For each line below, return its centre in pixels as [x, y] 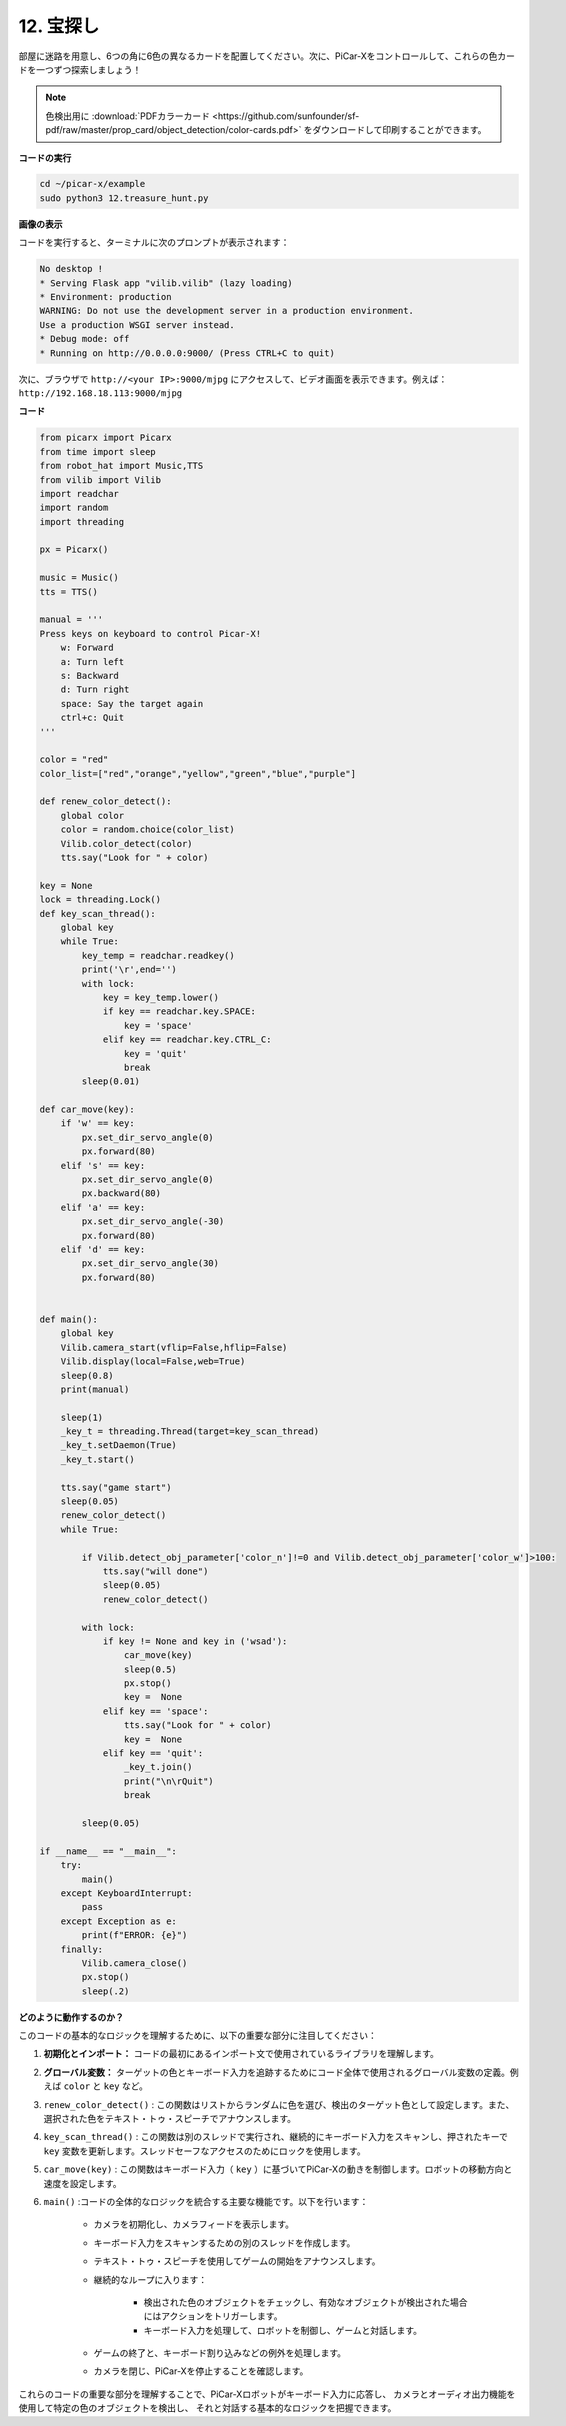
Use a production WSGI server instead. [137, 324]
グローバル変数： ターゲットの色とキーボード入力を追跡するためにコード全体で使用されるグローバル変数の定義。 [276, 2072]
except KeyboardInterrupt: [127, 1893]
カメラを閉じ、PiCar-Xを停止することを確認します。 [201, 2371]
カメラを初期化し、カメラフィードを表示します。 [194, 2224]
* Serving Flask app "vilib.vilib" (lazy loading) [166, 283]
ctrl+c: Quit [92, 718]
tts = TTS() [69, 591]
